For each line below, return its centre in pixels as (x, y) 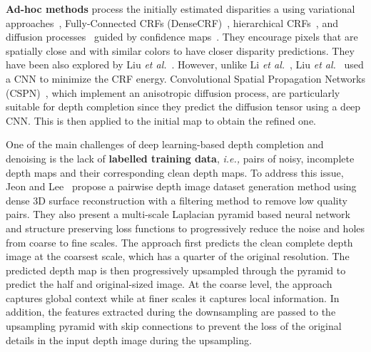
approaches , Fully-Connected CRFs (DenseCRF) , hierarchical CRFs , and (172, 22)
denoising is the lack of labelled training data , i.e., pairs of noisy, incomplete (180, 158)
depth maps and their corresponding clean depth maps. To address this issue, (175, 172)
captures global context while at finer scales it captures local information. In (173, 297)
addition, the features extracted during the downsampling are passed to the (171, 312)
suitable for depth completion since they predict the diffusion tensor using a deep (183, 107)
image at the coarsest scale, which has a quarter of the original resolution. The (178, 256)
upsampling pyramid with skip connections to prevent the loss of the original (174, 326)
